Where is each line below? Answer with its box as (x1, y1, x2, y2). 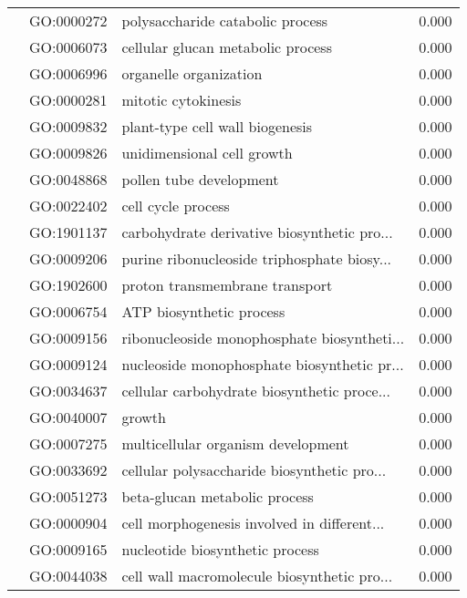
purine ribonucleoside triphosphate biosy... (121, 248, 392, 269)
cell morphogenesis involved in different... (121, 512, 385, 533)
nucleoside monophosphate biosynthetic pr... (121, 354, 404, 375)
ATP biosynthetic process (121, 301, 285, 322)
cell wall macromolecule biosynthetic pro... (121, 565, 393, 586)
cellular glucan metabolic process (121, 36, 332, 57)
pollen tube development (121, 169, 279, 190)
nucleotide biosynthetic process (121, 539, 319, 560)
